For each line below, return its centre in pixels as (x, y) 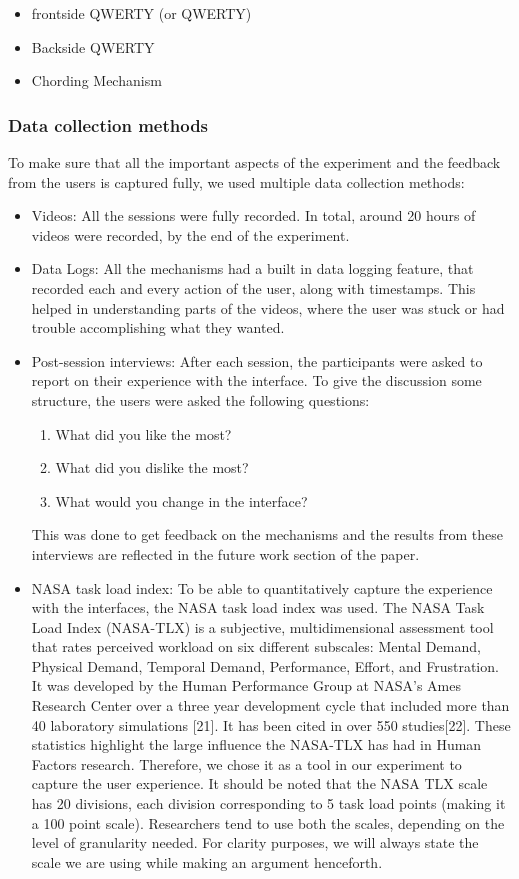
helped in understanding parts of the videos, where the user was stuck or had (268, 307)
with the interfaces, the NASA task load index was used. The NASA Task (258, 607)
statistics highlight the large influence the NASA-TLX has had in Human (256, 744)
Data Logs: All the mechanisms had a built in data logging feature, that (252, 268)
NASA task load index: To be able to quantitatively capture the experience (262, 587)
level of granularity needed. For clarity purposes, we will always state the (255, 842)
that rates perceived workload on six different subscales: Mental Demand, (256, 646)
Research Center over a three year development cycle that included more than (270, 705)
